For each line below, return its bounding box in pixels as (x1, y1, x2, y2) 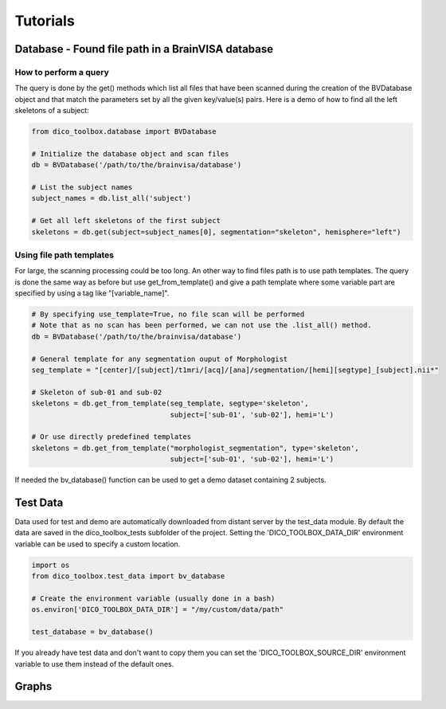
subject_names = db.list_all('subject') (31, 194, 191, 203)
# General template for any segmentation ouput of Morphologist (31, 354, 288, 363)
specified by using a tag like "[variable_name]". (14, 288, 170, 298)
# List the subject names (31, 183, 133, 192)
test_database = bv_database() (31, 628, 155, 637)
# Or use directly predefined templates (31, 433, 191, 441)
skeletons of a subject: (14, 106, 89, 116)
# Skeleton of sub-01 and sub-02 (31, 387, 162, 397)
